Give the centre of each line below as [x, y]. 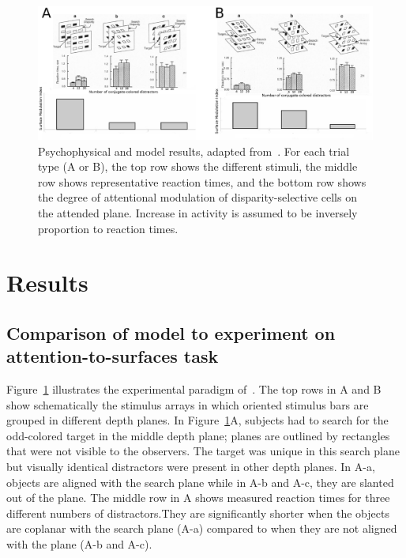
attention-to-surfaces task [113, 356]
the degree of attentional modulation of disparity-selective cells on [197, 197]
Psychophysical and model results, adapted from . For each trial [194, 151]
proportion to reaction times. [108, 228]
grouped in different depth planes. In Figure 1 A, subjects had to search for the [197, 420]
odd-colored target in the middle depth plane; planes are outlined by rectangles [198, 435]
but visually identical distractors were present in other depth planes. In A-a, [191, 467]
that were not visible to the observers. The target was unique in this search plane [203, 451]
